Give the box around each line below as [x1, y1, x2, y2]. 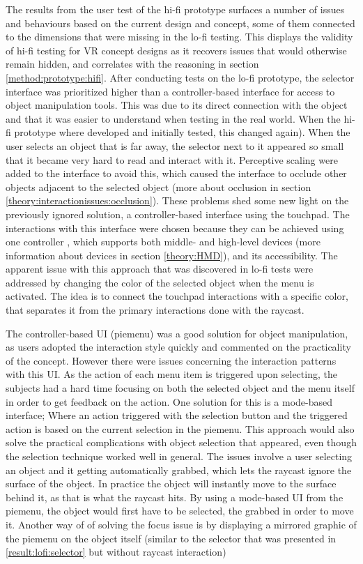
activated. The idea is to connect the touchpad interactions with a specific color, [6, 289, 348, 303]
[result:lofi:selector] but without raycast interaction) [6, 544, 226, 559]
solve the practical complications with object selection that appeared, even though [6, 435, 357, 450]
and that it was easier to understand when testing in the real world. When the [6, 111, 341, 125]
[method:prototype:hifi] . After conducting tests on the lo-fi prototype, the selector [6, 70, 355, 84]
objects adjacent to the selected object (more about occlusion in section [6, 179, 311, 194]
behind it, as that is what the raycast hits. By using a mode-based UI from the [6, 489, 343, 504]
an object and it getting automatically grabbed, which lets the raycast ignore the [6, 462, 352, 477]
